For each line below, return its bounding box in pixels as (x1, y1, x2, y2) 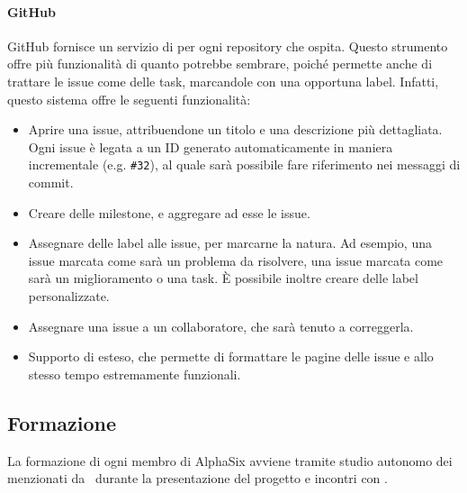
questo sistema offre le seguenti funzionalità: (7, 89, 251, 108)
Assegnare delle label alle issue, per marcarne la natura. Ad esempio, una (28, 233, 432, 252)
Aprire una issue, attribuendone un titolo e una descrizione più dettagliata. (28, 120, 443, 139)
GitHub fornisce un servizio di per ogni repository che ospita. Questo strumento (7, 36, 448, 55)
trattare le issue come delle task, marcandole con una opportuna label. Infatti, (7, 71, 439, 90)
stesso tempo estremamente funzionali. (28, 364, 241, 383)
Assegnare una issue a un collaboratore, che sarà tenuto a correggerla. (28, 316, 414, 335)
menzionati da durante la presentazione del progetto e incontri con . (7, 469, 388, 488)
